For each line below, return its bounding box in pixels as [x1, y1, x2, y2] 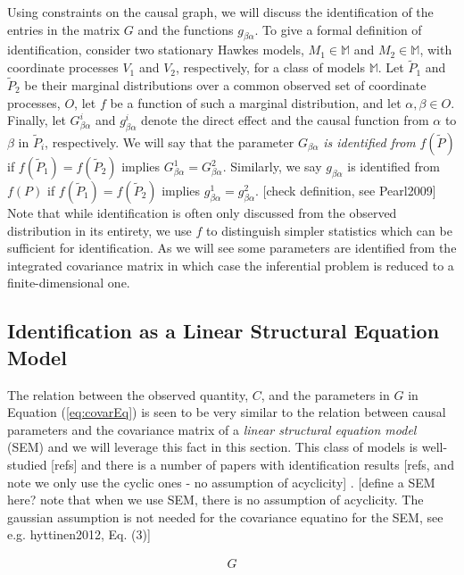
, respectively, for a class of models [176, 58, 365, 77]
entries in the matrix [7, 20, 120, 38]
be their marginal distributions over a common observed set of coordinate [24, 76, 427, 95]
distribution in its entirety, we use [7, 221, 192, 239]
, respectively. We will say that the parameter [45, 133, 294, 151]
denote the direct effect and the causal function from [141, 111, 429, 129]
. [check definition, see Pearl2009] [255, 181, 436, 199]
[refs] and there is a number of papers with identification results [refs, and [51, 454, 454, 473]
